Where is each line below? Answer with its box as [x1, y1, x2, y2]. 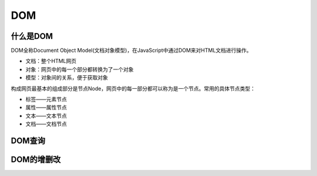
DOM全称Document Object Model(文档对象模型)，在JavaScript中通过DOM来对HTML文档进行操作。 [11, 47, 252, 54]
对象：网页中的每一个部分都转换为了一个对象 [25, 65, 134, 73]
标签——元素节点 [25, 96, 67, 103]
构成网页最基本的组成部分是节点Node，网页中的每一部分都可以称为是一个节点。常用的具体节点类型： [11, 85, 255, 92]
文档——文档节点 [25, 121, 67, 128]
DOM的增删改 [11, 155, 61, 165]
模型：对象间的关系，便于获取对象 [25, 74, 108, 81]
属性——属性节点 [25, 104, 67, 111]
